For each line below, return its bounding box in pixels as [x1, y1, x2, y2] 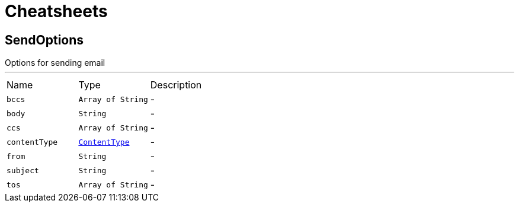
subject [7, 165, 39, 175]
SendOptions [5, 32, 84, 47]
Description [150, 79, 202, 91]
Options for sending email [5, 58, 105, 68]
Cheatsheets [5, 1, 108, 21]
